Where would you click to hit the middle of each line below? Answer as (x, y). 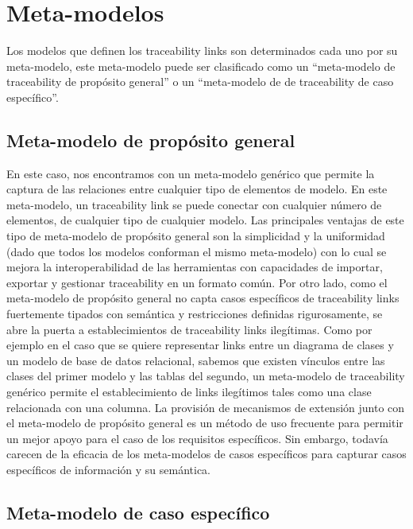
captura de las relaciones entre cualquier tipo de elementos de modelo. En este (197, 189)
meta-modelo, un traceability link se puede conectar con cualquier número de (194, 204)
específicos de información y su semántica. (108, 469)
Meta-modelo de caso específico (138, 512)
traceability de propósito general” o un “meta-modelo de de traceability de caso (200, 82)
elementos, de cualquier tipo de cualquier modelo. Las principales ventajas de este (205, 220)
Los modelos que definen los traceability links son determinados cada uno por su (202, 51)
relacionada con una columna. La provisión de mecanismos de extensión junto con (206, 407)
